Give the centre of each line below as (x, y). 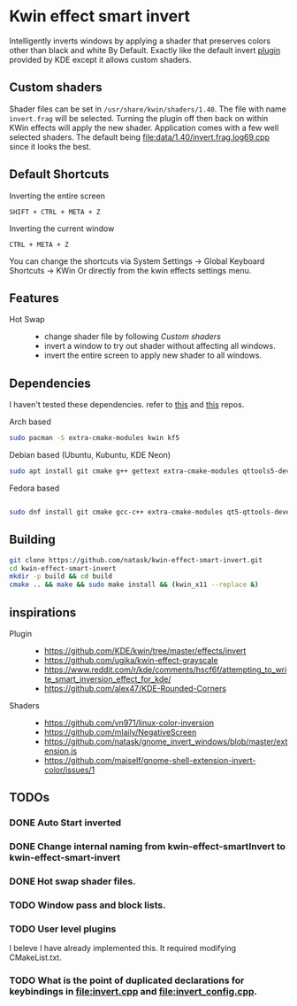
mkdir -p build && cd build (61, 577)
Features (34, 298)
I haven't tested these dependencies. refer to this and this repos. (127, 405)
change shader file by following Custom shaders (132, 337)
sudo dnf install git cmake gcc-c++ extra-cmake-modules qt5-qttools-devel (152, 512)
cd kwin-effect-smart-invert (63, 569)
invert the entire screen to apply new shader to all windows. (153, 355)
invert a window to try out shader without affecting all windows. (160, 346)
